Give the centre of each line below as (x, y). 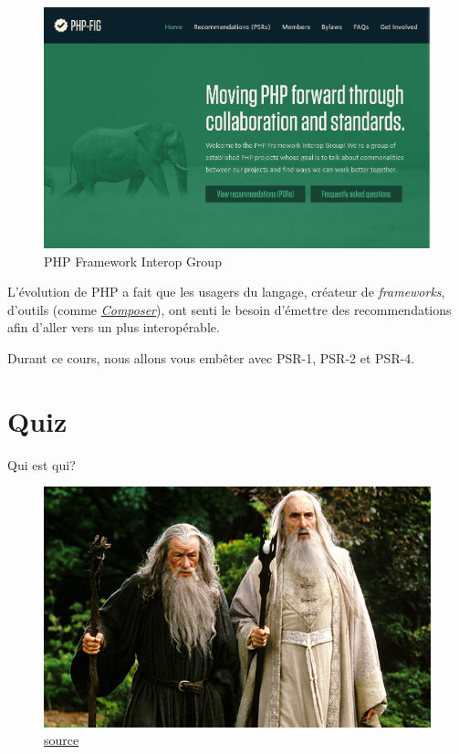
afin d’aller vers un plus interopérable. (114, 327)
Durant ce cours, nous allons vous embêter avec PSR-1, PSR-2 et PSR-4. (211, 357)
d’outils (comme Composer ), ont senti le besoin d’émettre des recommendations (229, 309)
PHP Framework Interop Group (133, 261)
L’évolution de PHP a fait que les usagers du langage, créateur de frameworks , (226, 292)
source (62, 740)
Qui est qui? (42, 464)
